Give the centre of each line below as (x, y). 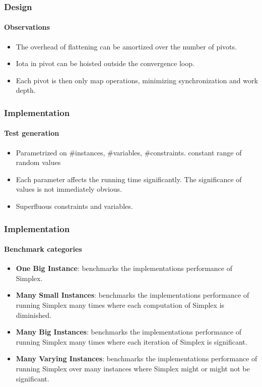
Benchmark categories (43, 249)
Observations (27, 27)
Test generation (32, 133)
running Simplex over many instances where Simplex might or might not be (133, 369)
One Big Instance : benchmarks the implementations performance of (124, 268)
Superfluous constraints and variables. (74, 206)
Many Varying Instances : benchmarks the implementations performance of (137, 358)
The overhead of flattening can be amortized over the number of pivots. (126, 46)
